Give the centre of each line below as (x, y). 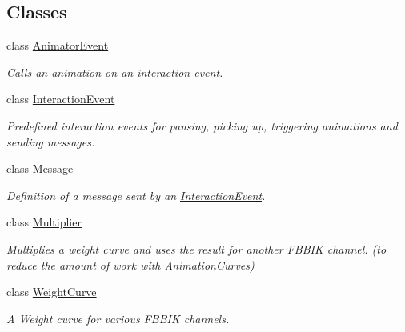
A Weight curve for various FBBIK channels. (118, 318)
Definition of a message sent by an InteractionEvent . (136, 195)
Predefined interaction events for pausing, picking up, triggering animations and (202, 125)
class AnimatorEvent (58, 45)
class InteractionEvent (61, 99)
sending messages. (51, 141)
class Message (40, 168)
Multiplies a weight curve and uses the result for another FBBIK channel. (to (196, 248)
